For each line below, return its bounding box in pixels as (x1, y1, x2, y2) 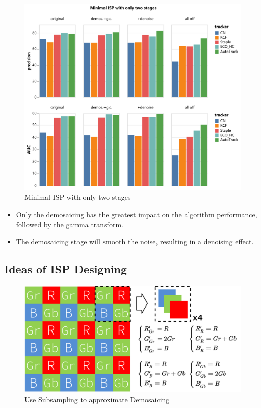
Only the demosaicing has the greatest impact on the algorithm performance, (16, 209, 257, 219)
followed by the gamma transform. (16, 219, 123, 229)
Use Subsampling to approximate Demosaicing (24, 394, 170, 405)
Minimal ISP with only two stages (24, 192, 131, 202)
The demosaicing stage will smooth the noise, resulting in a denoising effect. (16, 236, 254, 247)
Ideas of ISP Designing (4, 261, 127, 277)
